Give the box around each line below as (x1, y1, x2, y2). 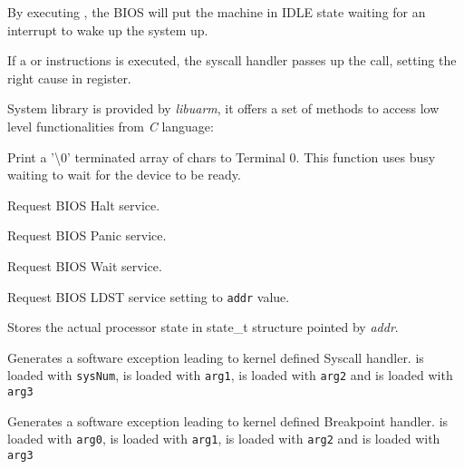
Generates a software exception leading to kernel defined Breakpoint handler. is (7, 411, 449, 430)
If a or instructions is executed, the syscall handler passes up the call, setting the (7, 51, 457, 70)
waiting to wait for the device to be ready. (7, 165, 241, 184)
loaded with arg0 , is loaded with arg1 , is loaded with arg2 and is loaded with (7, 429, 440, 448)
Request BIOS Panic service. (7, 226, 167, 245)
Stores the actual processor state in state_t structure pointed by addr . (7, 318, 399, 337)
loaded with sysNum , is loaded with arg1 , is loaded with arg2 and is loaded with (7, 366, 453, 385)
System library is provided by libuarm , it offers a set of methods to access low (7, 99, 440, 118)
